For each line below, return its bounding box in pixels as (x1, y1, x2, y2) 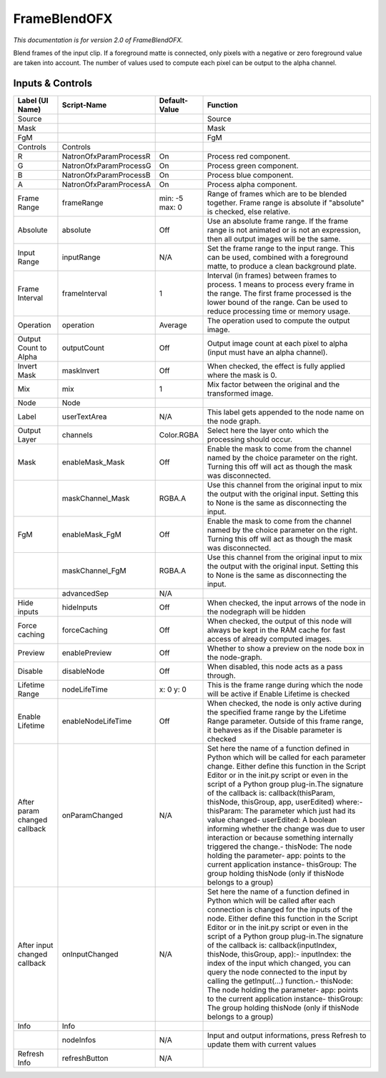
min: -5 (159, 194, 184, 204)
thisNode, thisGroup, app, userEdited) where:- (207, 797, 363, 807)
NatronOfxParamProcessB (61, 170, 151, 180)
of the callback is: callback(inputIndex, (207, 940, 337, 950)
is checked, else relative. (207, 207, 291, 217)
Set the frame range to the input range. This (207, 244, 355, 254)
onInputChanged (61, 949, 119, 959)
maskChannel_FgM (61, 566, 127, 576)
